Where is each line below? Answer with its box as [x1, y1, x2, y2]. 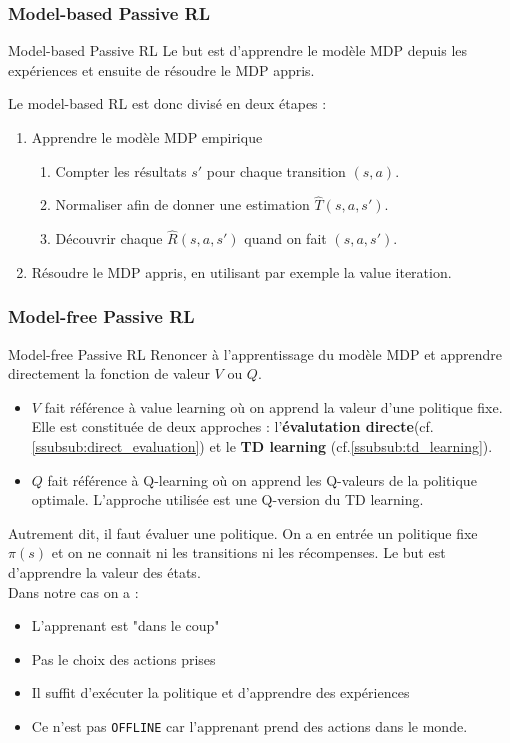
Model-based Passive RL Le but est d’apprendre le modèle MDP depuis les [8, 40, 468, 61]
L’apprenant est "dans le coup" [31, 615, 220, 636]
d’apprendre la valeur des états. [8, 561, 201, 582]
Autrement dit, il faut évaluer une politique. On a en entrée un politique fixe [8, 522, 478, 543]
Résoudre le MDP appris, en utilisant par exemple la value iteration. [31, 261, 452, 282]
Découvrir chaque [55, 228, 163, 249]
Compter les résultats [55, 160, 187, 181]
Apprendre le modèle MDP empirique [31, 127, 263, 147]
